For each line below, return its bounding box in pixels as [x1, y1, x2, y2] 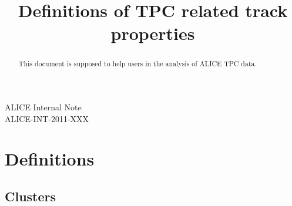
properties [110, 21, 195, 45]
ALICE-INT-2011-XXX [5, 112, 89, 124]
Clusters [5, 187, 56, 205]
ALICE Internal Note [5, 101, 82, 113]
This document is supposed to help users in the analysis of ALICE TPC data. [18, 59, 257, 69]
